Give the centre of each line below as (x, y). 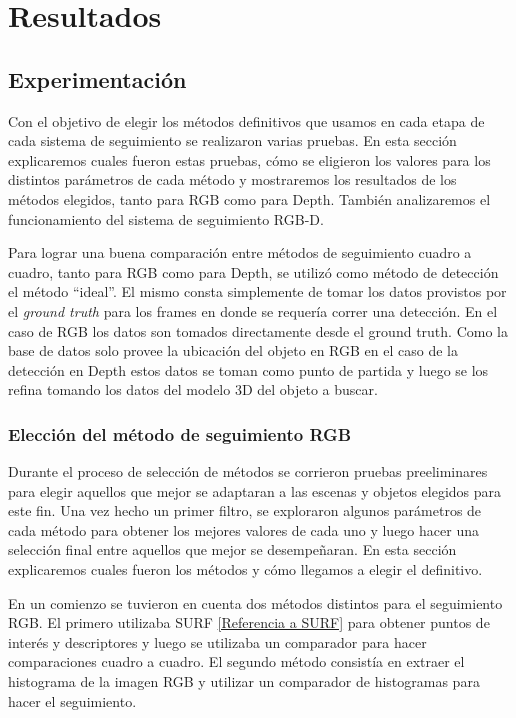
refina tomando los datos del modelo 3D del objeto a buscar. (193, 389)
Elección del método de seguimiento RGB (180, 433)
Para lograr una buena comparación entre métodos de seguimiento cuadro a (240, 252)
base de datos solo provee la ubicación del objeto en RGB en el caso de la (233, 350)
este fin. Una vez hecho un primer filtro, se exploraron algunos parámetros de (245, 510)
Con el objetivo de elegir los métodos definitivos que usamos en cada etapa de (246, 120)
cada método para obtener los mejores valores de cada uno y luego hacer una (243, 529)
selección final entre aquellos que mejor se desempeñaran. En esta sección (232, 549)
